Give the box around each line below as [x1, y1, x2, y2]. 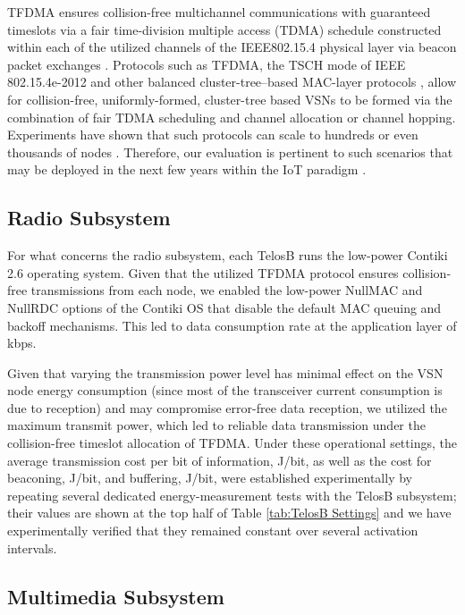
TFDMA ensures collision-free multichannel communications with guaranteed [7, 3, 431, 21]
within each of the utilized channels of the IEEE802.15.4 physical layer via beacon [7, 38, 457, 56]
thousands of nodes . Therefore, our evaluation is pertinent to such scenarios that [7, 142, 453, 161]
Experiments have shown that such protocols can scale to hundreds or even [7, 125, 418, 144]
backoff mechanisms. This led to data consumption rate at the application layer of [7, 316, 457, 334]
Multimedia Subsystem [7, 582, 224, 610]
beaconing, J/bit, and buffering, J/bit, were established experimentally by [7, 468, 412, 487]
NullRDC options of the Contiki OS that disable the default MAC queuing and [7, 298, 442, 316]
